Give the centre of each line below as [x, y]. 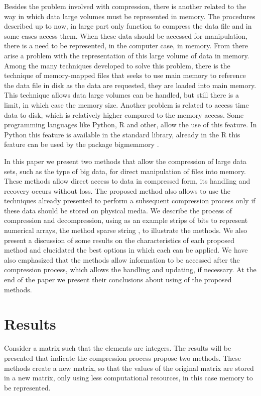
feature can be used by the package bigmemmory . [82, 144]
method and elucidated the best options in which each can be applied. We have [126, 250]
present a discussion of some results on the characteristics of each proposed [119, 240]
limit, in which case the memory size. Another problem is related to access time [126, 104]
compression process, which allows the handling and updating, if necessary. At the [130, 269]
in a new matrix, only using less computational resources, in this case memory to [128, 378]
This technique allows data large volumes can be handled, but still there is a [121, 95]
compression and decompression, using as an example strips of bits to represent [126, 220]
